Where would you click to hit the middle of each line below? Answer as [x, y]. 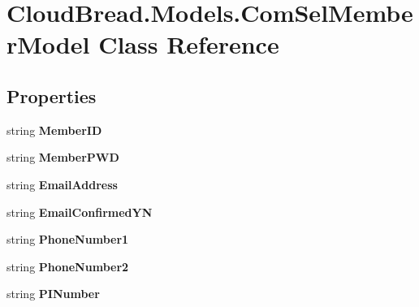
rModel [48, 44]
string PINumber [53, 294]
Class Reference [189, 44]
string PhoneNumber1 [68, 239]
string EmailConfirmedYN [80, 212]
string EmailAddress [62, 184]
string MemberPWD [63, 157]
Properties [52, 95]
